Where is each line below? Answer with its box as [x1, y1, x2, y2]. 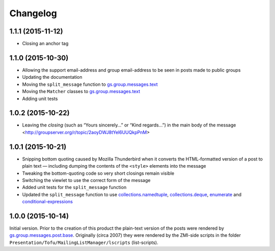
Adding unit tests [22, 96, 58, 102]
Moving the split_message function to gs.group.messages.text [22, 81, 158, 87]
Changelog [9, 8, 57, 19]
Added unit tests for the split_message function [22, 184, 127, 191]
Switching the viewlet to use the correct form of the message [22, 177, 151, 183]
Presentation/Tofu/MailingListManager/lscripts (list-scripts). [9, 239, 158, 245]
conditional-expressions [22, 199, 73, 205]
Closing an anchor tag [22, 41, 69, 47]
